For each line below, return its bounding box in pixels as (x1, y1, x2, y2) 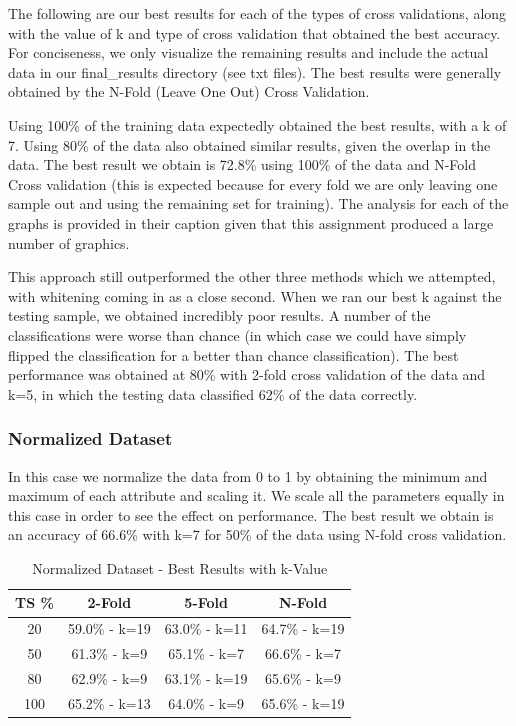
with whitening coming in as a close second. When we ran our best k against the (8, 285, 502, 306)
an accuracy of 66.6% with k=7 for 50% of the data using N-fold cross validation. (8, 524, 507, 545)
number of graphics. (8, 232, 130, 253)
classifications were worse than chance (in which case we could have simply (8, 324, 467, 345)
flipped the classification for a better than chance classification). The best (8, 344, 459, 365)
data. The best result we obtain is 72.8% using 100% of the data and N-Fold (8, 154, 476, 175)
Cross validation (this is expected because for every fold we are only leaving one (8, 173, 498, 194)
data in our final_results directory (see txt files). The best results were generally (8, 61, 502, 82)
